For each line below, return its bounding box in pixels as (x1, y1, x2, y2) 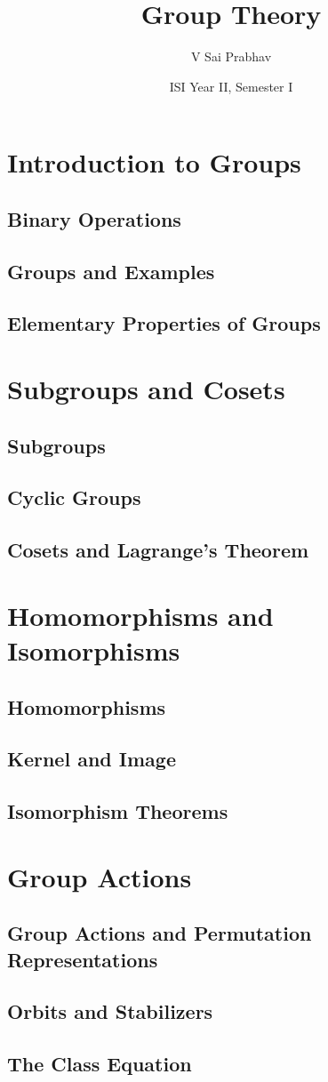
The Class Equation (7, 1050, 192, 1078)
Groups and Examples (7, 257, 215, 285)
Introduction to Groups (7, 144, 301, 180)
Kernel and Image (7, 745, 176, 773)
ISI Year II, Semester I (169, 76, 293, 95)
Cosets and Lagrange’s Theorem (7, 536, 309, 564)
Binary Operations (7, 204, 181, 232)
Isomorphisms (7, 631, 180, 668)
